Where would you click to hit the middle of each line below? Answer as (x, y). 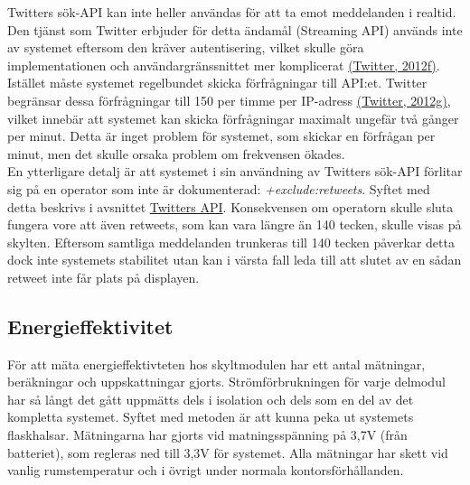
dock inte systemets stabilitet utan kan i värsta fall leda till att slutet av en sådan (235, 260)
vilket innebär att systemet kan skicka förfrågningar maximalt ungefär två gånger (233, 118)
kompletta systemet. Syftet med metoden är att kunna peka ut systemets (211, 417)
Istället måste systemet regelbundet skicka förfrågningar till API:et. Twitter (217, 83)
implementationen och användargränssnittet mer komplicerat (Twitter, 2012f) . (224, 65)
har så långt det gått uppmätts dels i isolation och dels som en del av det (211, 399)
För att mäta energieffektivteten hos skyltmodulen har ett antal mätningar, (216, 364)
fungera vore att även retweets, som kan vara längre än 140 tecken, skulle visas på (235, 224)
